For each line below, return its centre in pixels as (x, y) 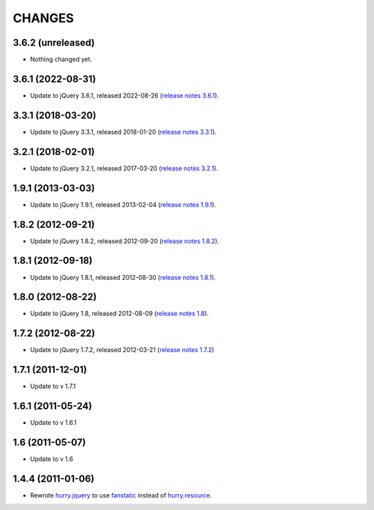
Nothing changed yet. (61, 60)
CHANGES (43, 18)
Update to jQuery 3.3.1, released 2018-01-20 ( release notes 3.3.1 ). (124, 132)
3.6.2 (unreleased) (54, 43)
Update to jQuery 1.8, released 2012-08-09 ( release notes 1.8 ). (119, 314)
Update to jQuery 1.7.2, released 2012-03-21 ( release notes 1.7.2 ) (122, 350)
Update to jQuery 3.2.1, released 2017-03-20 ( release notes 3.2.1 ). (124, 168)
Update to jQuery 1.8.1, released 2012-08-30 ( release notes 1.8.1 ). (123, 277)
